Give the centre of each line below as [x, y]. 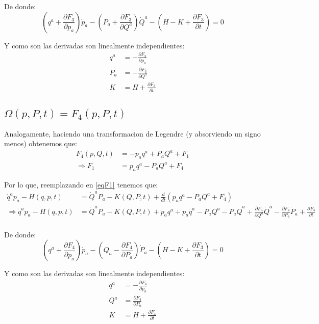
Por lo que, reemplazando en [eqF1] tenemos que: [81, 184]
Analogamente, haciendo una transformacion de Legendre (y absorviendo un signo [132, 133]
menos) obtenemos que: [41, 143]
